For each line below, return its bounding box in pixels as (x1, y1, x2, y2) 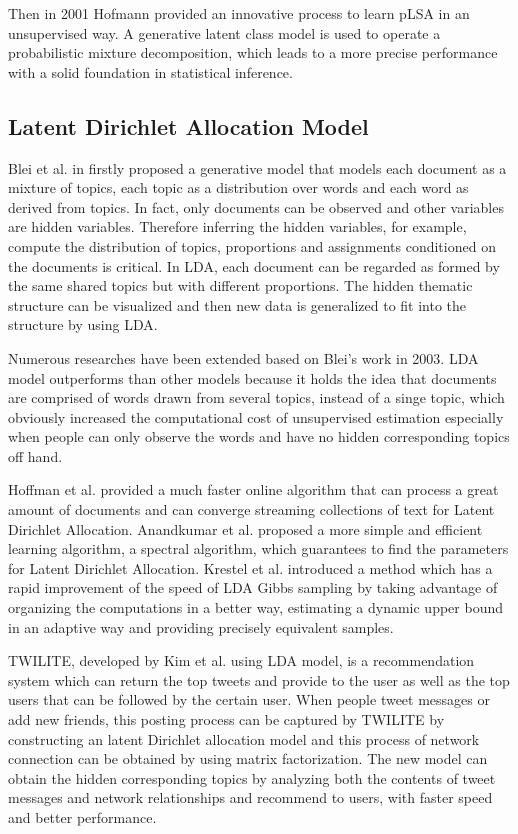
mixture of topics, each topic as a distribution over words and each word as (8, 177, 469, 198)
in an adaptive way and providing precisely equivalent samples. (8, 616, 394, 637)
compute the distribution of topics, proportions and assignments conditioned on (8, 235, 496, 256)
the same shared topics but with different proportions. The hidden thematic (8, 275, 473, 296)
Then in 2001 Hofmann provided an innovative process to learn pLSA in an (8, 3, 470, 23)
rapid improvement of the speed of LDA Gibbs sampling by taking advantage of (8, 577, 498, 598)
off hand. (8, 445, 63, 466)
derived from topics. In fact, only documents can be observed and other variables (8, 196, 504, 217)
